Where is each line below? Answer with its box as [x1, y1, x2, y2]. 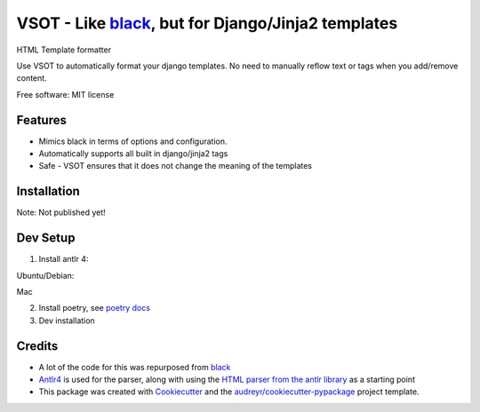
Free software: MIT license [16, 89, 115, 99]
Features [16, 112, 67, 128]
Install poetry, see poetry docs [38, 303, 151, 313]
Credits [16, 338, 59, 353]
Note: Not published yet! [16, 207, 106, 218]
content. [16, 73, 48, 83]
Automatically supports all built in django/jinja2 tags [38, 148, 228, 159]
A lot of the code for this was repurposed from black [38, 361, 231, 372]
